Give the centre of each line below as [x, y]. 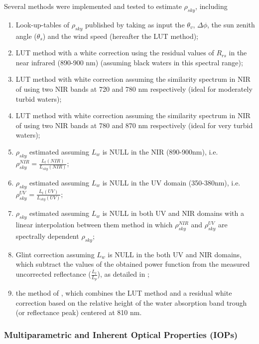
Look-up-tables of [43, 24]
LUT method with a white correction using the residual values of [115, 53]
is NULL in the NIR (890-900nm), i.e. [160, 151]
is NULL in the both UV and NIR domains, [175, 254]
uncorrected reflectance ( [53, 274]
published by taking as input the [135, 24]
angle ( [26, 36]
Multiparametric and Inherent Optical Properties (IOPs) [121, 334]
